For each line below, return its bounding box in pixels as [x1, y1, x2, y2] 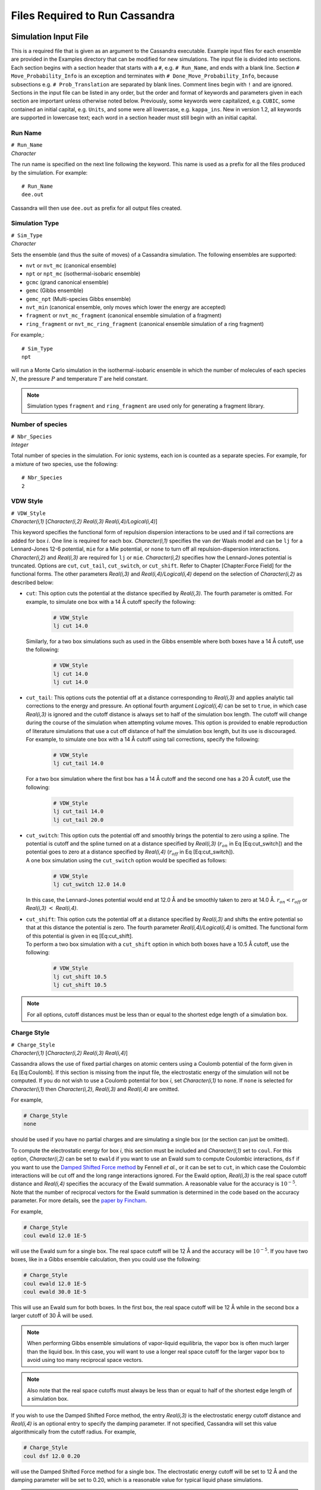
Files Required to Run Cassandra [11, 9, 175, 22]
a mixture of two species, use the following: [11, 460, 118, 467]
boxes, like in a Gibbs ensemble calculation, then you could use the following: [11, 1256, 201, 1263]
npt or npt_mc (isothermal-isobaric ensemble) [26, 270, 141, 277]
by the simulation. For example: [11, 169, 88, 176]
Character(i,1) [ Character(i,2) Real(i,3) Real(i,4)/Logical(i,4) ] [11, 518, 158, 525]
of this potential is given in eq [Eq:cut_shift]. [26, 932, 133, 939]
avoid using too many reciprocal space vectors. [27, 1356, 143, 1363]
